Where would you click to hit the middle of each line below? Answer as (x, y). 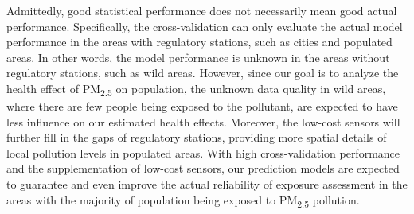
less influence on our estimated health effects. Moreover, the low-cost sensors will (203, 121)
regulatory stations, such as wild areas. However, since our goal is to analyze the (203, 73)
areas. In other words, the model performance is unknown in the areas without (198, 57)
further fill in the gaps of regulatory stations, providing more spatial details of (197, 137)
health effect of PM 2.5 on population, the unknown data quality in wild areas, (196, 89)
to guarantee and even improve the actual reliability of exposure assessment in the (207, 184)
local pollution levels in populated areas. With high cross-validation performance (203, 152)
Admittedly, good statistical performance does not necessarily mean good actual (202, 10)
